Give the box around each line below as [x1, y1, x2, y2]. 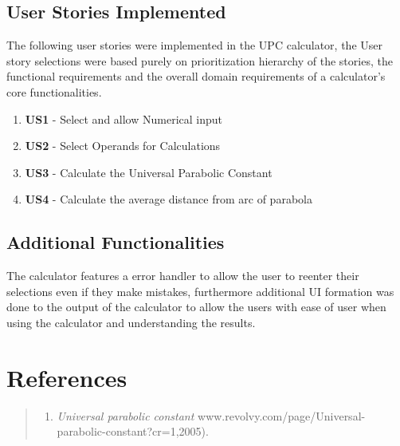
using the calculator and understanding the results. [6, 314, 256, 330]
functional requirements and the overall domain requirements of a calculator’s [6, 68, 386, 85]
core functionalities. [6, 83, 102, 100]
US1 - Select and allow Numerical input [25, 110, 222, 127]
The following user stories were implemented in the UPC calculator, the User [6, 37, 382, 53]
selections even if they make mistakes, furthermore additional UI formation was [6, 282, 394, 299]
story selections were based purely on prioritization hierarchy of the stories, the [6, 52, 393, 69]
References [6, 361, 127, 393]
